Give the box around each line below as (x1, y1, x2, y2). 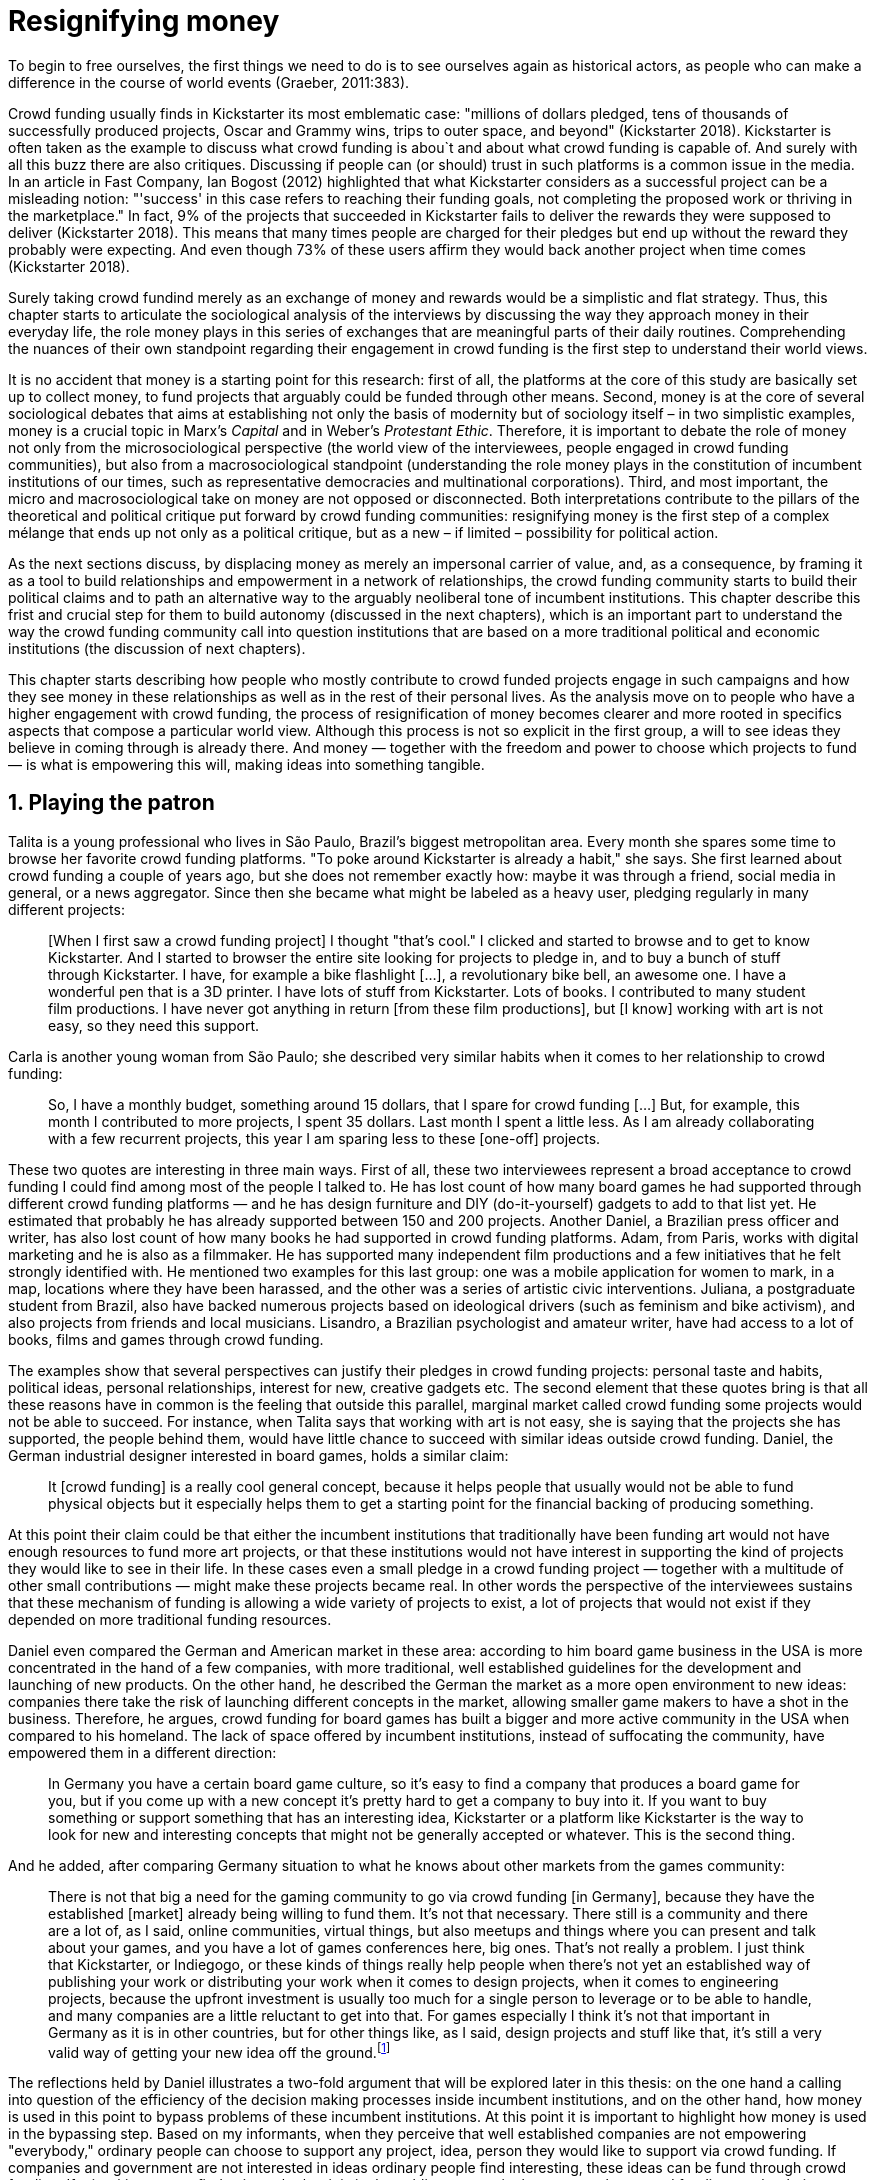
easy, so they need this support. (48, 1016, 260, 1034)
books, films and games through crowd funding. (8, 1330, 324, 1348)
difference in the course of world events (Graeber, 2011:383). (8, 73, 410, 91)
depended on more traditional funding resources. (8, 1610, 332, 1628)
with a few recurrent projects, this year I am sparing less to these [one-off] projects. (48, 1129, 601, 1147)
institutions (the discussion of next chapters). (8, 639, 306, 657)
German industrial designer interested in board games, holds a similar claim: (8, 1446, 509, 1464)
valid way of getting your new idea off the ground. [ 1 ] (48, 2040, 391, 2061)
